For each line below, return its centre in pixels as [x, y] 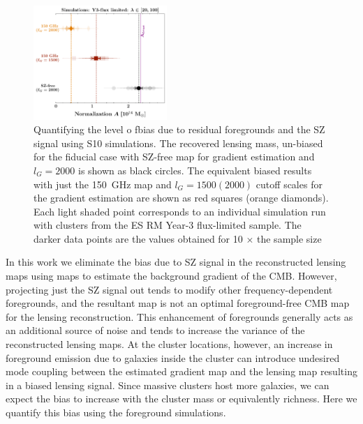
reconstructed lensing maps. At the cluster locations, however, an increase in [169, 344]
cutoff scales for [289, 184]
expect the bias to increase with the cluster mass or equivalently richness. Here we [181, 399]
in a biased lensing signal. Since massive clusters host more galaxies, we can [168, 385]
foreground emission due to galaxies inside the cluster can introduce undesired [173, 357]
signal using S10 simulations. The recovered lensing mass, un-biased [178, 143]
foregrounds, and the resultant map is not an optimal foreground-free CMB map [178, 303]
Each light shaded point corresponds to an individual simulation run [180, 211]
